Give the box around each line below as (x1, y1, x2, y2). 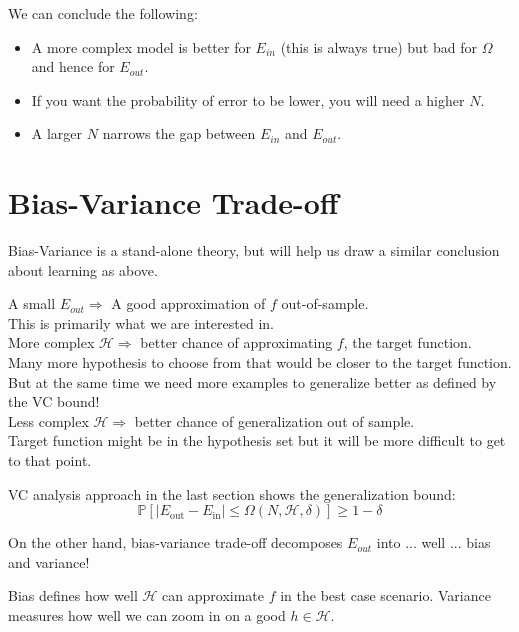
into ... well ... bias (376, 532, 491, 553)
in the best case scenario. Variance (280, 585, 491, 606)
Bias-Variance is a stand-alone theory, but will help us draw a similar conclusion (8, 240, 500, 261)
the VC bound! (8, 391, 100, 412)
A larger (31, 123, 83, 144)
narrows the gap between (102, 123, 256, 144)
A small (8, 293, 56, 314)
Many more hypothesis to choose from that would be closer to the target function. (8, 352, 512, 373)
